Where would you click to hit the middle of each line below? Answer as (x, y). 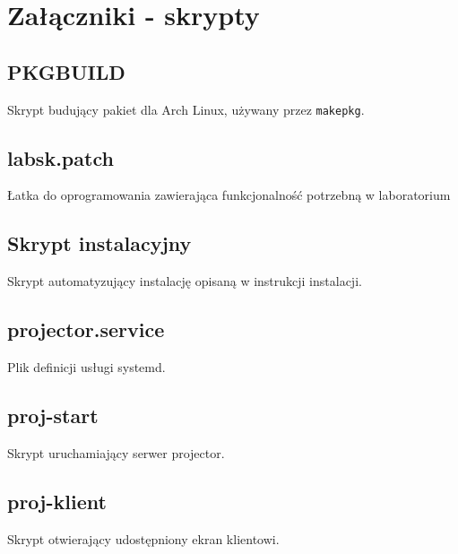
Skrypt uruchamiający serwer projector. (116, 452)
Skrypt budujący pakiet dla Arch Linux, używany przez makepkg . (186, 109)
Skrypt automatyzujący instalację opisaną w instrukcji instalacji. (185, 281)
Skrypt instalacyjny (99, 243)
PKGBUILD (66, 71)
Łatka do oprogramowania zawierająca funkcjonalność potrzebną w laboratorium (229, 195)
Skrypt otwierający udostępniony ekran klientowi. (143, 538)
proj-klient (57, 501)
